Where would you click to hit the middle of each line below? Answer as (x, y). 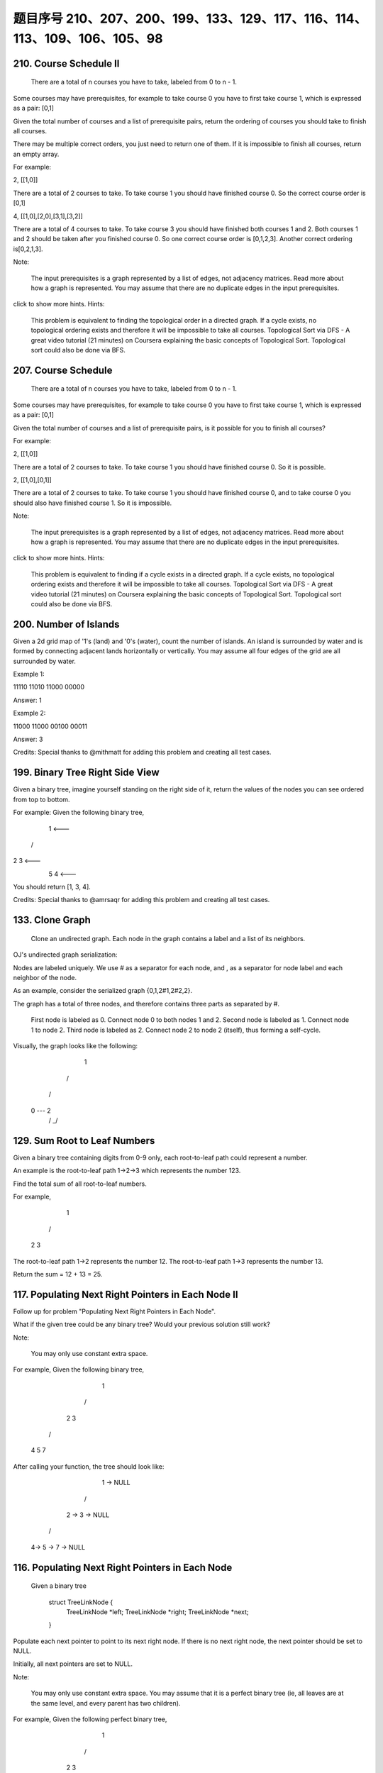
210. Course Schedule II (66, 63)
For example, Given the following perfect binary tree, (90, 1719)
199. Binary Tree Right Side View (86, 773)
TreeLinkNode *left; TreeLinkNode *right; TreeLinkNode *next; (157, 1612)
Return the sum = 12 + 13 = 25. (58, 1274)
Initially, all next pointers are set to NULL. (73, 1664)
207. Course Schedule (63, 370)
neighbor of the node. (45, 978)
